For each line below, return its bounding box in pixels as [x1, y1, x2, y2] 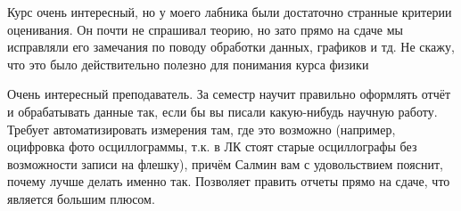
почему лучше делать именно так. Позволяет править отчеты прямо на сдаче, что [7, 172, 450, 191]
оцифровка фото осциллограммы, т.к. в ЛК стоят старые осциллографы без [7, 137, 417, 156]
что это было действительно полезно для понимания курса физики [7, 54, 369, 73]
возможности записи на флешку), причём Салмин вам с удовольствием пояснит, [7, 154, 443, 173]
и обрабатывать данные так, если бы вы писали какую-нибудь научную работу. [7, 101, 438, 120]
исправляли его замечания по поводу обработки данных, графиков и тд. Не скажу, [7, 37, 455, 56]
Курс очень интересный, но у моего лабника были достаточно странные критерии [7, 3, 452, 20]
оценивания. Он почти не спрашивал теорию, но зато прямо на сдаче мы [7, 20, 403, 38]
